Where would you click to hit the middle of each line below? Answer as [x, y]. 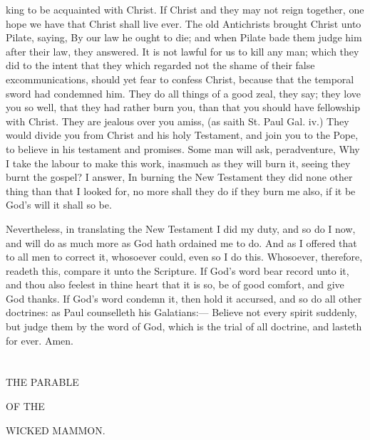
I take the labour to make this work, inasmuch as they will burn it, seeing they [178, 163]
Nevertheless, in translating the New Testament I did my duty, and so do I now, [181, 228]
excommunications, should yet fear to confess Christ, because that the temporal [180, 79]
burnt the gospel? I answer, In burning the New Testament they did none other [179, 177]
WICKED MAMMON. [56, 430]
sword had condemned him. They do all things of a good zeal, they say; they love [184, 93]
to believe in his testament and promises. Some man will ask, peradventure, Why [183, 148]
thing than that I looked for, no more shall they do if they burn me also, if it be [181, 190]
